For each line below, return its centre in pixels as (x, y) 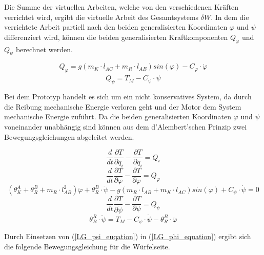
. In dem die (230, 17)
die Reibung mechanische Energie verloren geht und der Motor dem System (123, 106)
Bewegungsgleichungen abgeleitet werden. (69, 136)
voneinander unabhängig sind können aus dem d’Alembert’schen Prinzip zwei (126, 126)
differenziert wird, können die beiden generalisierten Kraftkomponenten (116, 37)
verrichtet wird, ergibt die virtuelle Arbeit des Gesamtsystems (101, 17)
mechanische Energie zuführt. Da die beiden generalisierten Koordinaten (118, 116)
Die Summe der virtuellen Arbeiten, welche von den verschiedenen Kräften (121, 7)
